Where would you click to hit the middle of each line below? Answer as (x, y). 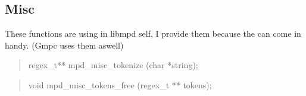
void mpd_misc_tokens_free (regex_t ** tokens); (120, 84)
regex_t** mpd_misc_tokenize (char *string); (113, 65)
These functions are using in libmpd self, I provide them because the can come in (153, 33)
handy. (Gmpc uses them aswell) (64, 45)
